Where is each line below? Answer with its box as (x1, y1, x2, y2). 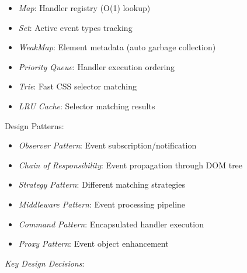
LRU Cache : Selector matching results (18, 99, 155, 112)
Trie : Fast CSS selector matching (18, 80, 137, 92)
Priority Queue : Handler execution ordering (18, 60, 175, 72)
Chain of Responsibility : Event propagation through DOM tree (18, 158, 243, 171)
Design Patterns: (5, 119, 64, 132)
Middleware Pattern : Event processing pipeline (18, 198, 186, 210)
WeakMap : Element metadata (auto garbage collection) (18, 41, 216, 53)
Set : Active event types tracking (18, 21, 133, 33)
